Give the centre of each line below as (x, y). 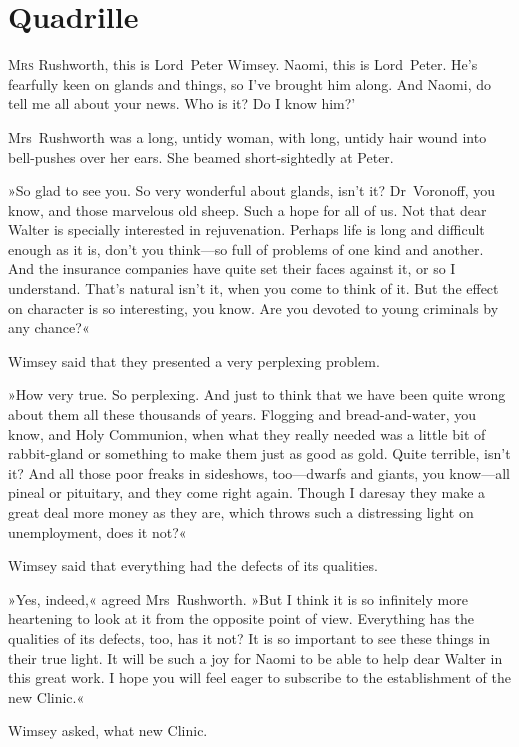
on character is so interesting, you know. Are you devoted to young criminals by (253, 307)
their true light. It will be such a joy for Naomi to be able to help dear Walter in (255, 657)
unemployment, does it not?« (97, 531)
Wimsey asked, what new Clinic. (108, 730)
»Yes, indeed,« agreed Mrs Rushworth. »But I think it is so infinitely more (238, 598)
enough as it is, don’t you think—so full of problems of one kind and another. (246, 248)
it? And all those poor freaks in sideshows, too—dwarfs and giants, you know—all (259, 472)
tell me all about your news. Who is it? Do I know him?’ (182, 103)
